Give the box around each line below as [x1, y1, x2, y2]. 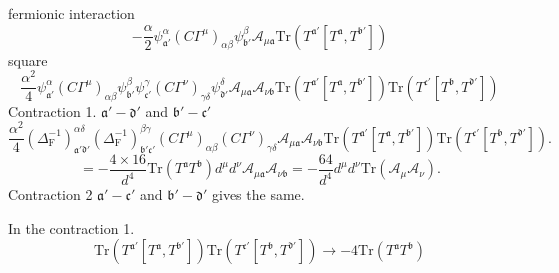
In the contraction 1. [8, 217, 135, 238]
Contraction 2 [8, 184, 93, 205]
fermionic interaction [8, 3, 135, 23]
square [8, 49, 48, 70]
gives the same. [211, 184, 305, 205]
